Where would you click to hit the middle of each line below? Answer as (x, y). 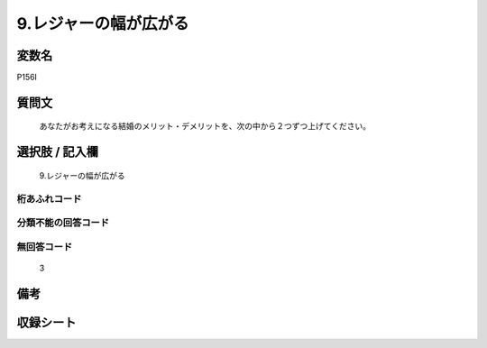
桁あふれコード (49, 198)
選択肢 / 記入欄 (58, 152)
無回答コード (45, 246)
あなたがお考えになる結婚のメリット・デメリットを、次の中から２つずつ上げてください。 (205, 126)
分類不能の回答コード (63, 223)
